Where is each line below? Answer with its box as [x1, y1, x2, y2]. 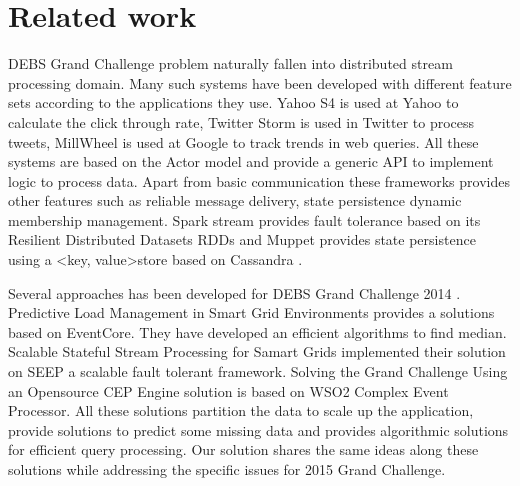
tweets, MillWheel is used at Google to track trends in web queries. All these [8, 131, 479, 152]
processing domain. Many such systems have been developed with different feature [8, 72, 512, 93]
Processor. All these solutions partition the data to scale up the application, [8, 400, 474, 421]
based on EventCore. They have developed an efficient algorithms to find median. [8, 321, 507, 342]
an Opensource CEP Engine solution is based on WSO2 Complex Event [8, 380, 449, 401]
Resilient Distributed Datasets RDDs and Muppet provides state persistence [8, 229, 476, 250]
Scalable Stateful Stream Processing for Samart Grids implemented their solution [8, 341, 506, 362]
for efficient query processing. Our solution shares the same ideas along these [8, 439, 479, 460]
